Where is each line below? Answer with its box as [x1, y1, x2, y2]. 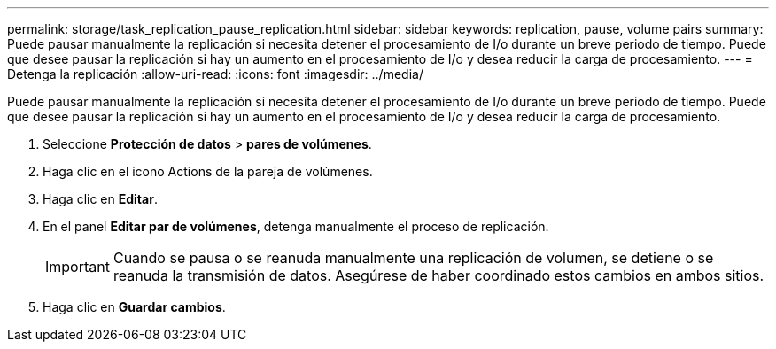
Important [45, 258, 110, 275]
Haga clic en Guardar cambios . [43, 299, 226, 314]
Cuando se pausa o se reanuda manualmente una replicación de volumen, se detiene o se [113, 249, 714, 267]
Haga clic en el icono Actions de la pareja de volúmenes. [43, 164, 373, 179]
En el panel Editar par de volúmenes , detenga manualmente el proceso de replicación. [43, 219, 549, 234]
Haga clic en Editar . [43, 191, 158, 206]
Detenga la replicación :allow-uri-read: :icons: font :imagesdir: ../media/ [7, 66, 423, 81]
